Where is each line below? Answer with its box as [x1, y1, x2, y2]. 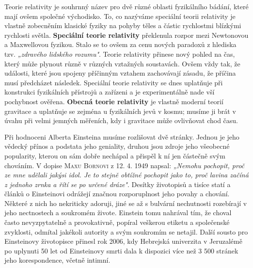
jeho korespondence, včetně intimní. [4, 255, 111, 265]
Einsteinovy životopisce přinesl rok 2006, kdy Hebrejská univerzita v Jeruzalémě [4, 236, 242, 246]
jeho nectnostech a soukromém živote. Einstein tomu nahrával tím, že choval [4, 207, 232, 218]
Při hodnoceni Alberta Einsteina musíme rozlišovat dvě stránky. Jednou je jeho [4, 131, 239, 142]
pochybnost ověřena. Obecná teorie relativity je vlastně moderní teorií [4, 96, 223, 106]
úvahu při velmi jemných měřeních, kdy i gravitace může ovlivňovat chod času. [4, 115, 238, 126]
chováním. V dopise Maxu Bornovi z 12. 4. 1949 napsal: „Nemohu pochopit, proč [4, 160, 245, 170]
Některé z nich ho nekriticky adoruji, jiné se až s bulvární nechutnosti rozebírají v [4, 198, 247, 208]
